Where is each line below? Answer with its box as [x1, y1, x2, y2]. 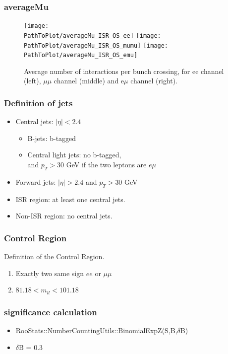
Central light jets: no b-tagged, [27, 149, 121, 160]
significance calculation [4, 305, 97, 318]
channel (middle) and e [54, 75, 124, 86]
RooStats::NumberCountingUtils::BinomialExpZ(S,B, [15, 325, 177, 336]
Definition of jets [4, 96, 73, 109]
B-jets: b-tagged [27, 133, 76, 143]
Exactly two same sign [15, 268, 84, 278]
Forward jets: [15, 176, 56, 187]
